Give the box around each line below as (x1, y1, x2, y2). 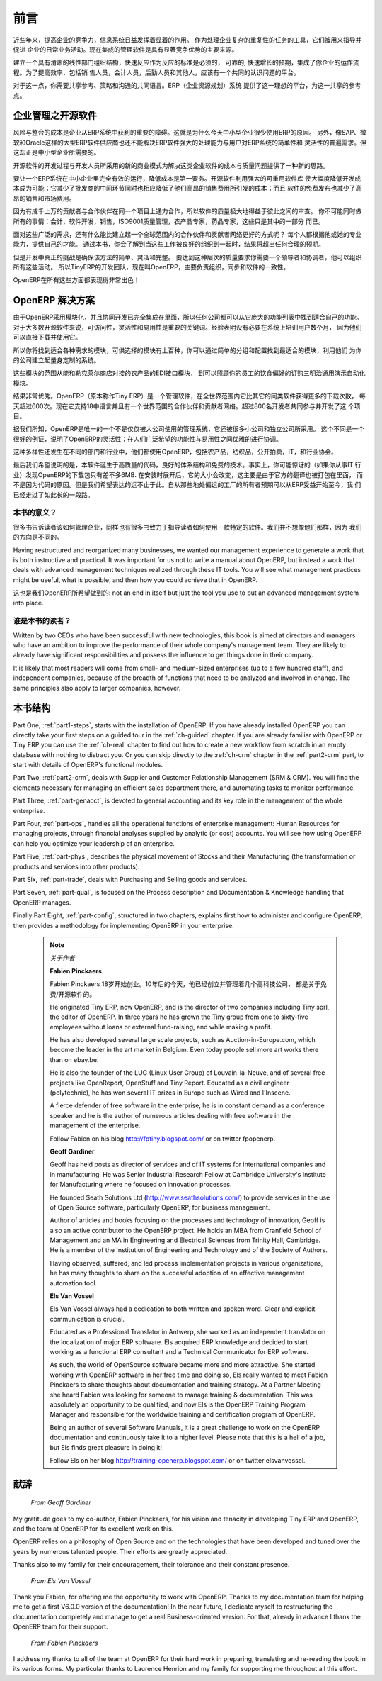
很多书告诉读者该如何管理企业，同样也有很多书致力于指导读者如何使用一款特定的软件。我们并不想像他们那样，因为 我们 (13, 523, 362, 531)
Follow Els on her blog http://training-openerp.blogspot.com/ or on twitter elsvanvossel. (50, 1456, 306, 1464)
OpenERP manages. (13, 898, 71, 907)
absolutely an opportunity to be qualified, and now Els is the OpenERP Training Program (50, 1400, 306, 1409)
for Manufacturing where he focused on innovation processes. (50, 1180, 233, 1189)
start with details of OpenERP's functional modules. (13, 761, 163, 769)
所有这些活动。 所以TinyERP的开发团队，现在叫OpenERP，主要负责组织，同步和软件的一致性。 (13, 263, 290, 272)
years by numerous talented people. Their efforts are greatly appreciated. (13, 1547, 228, 1556)
